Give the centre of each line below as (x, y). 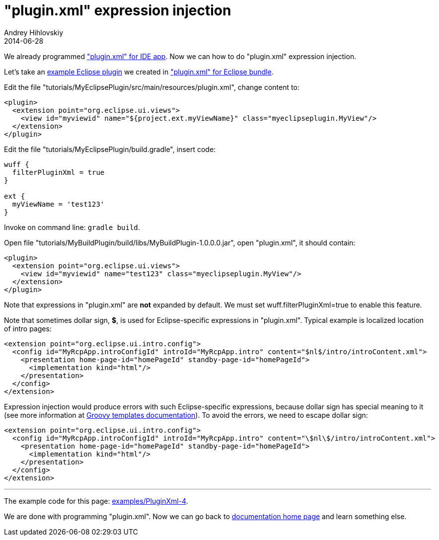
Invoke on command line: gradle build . (72, 227)
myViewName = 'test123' (58, 204)
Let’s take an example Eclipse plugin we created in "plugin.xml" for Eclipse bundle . (139, 72)
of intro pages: (28, 328)
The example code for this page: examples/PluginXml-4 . (96, 501)
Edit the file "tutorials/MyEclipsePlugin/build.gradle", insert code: (110, 149)
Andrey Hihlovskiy (34, 32)
